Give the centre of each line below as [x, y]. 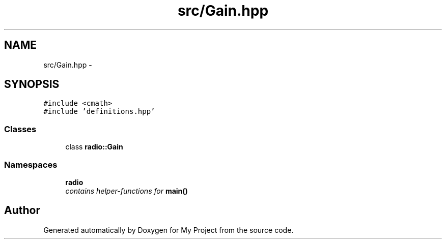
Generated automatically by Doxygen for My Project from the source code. [169, 230]
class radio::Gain [94, 147]
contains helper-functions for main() [127, 191]
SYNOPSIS [32, 84]
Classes [20, 129]
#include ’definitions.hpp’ [99, 112]
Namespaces [31, 164]
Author [22, 210]
